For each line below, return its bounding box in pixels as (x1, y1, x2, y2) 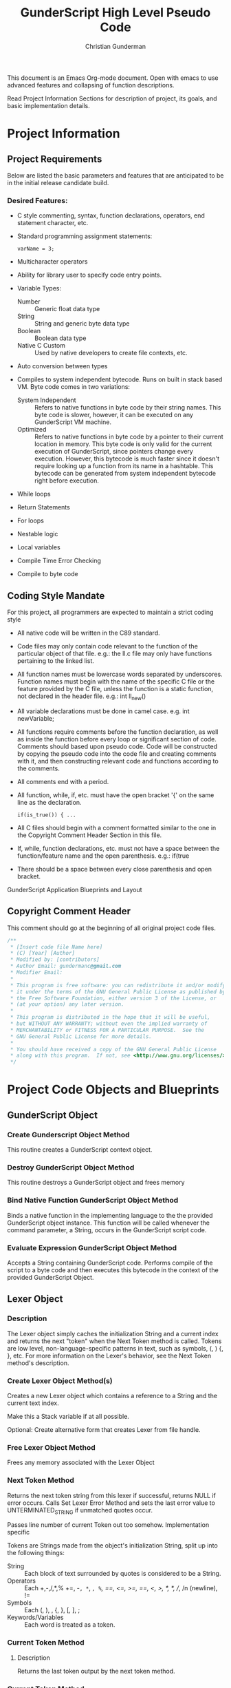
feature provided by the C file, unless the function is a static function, (16, 685, 214, 693)
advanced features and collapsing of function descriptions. (7, 81, 175, 89)
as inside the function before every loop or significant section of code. (16, 735, 217, 743)
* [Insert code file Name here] (10, 943, 103, 951)
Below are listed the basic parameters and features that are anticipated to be (7, 171, 224, 180)
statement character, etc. (16, 219, 89, 227)
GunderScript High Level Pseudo (20, 5, 211, 21)
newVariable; (16, 714, 55, 722)
